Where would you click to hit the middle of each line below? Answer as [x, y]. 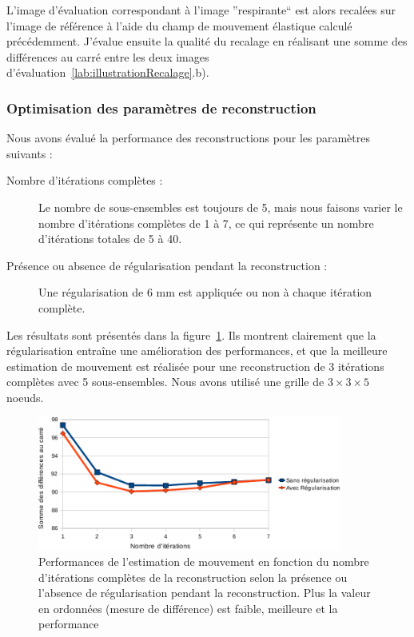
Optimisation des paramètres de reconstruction [161, 107]
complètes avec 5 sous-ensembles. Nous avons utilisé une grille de [165, 382]
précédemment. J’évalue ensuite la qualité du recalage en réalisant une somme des [207, 41]
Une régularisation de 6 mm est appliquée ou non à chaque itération [205, 292]
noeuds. [25, 397]
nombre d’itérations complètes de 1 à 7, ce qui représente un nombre [206, 223]
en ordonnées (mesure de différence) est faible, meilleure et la [188, 608]
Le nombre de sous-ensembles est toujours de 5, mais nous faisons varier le [221, 207]
